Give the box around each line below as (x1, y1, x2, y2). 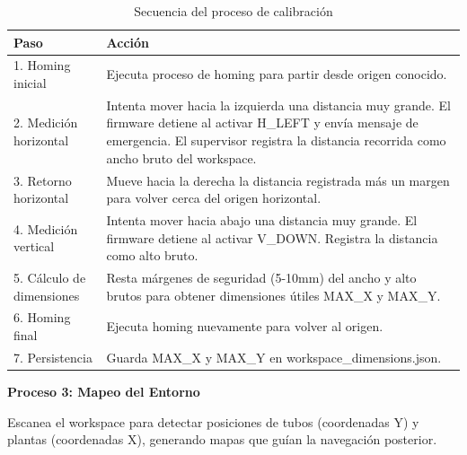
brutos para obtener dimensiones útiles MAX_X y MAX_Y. (106, 285, 441, 304)
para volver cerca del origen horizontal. (106, 188, 322, 207)
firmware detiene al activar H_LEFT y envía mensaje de (106, 113, 419, 132)
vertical (13, 237, 55, 256)
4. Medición (13, 219, 78, 238)
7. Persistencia (13, 347, 93, 366)
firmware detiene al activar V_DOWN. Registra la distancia (106, 228, 438, 247)
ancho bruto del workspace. (106, 148, 257, 167)
